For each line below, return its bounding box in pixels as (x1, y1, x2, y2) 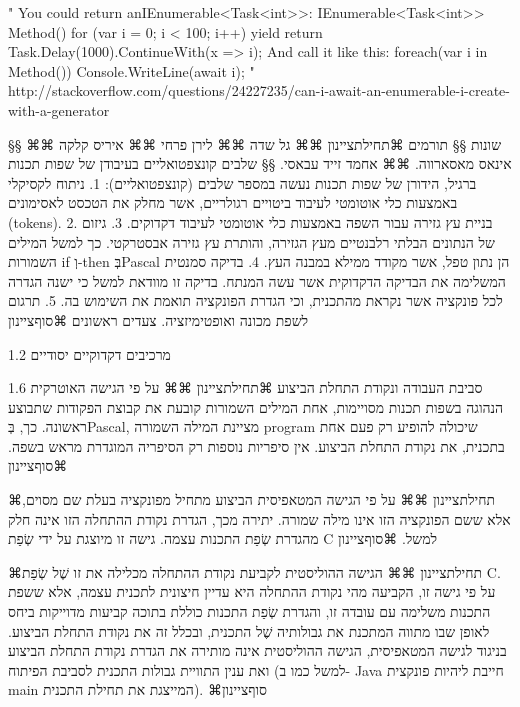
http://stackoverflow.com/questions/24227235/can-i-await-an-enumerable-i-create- (8, 80, 510, 101)
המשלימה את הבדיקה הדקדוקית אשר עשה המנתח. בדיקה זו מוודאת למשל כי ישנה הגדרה (8, 270, 506, 291)
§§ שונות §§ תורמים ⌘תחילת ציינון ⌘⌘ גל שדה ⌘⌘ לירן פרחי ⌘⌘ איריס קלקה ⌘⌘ (8, 133, 502, 154)
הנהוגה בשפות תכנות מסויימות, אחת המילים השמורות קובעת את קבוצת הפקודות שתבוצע (8, 396, 504, 417)
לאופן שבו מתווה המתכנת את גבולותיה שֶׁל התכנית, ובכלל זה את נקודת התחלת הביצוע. (8, 620, 490, 641)
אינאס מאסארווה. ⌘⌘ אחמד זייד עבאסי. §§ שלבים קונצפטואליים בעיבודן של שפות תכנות (8, 153, 512, 174)
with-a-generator (8, 99, 110, 120)
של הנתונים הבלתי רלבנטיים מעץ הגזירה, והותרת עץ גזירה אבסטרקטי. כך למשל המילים (8, 231, 495, 252)
